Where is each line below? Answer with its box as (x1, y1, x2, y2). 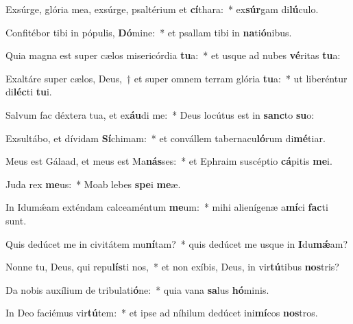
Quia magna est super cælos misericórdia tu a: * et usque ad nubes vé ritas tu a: (5, 48, 341, 62)
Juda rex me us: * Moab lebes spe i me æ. (5, 176, 181, 191)
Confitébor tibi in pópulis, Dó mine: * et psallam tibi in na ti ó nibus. (5, 25, 292, 39)
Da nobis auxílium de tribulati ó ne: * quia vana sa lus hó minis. (5, 282, 269, 297)
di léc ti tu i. (5, 84, 52, 99)
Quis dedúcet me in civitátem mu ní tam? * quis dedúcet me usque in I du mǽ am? (5, 236, 348, 251)
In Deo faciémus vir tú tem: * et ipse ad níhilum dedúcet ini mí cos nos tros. (5, 305, 318, 320)
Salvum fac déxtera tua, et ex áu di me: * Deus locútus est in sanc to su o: (5, 107, 315, 121)
